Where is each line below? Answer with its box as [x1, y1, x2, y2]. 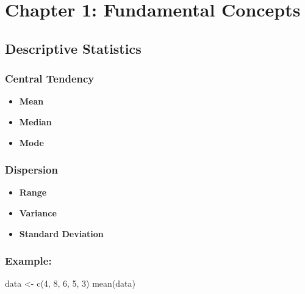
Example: [5, 253, 52, 268]
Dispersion [5, 162, 58, 177]
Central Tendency [5, 71, 95, 86]
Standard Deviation [19, 227, 104, 240]
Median [19, 115, 52, 128]
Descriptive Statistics [5, 39, 142, 57]
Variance [19, 206, 57, 219]
